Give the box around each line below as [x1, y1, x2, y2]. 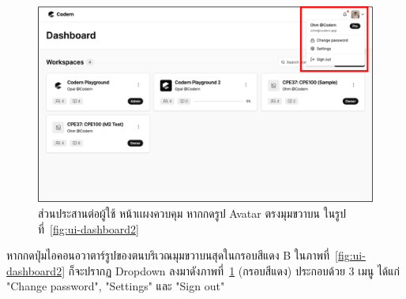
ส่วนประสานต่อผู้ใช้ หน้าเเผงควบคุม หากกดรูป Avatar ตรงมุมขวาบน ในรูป [38, 205, 347, 222]
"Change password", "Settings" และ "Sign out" [6, 278, 225, 294]
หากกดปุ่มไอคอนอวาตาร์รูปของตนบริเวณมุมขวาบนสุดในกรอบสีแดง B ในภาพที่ [6, 247, 329, 263]
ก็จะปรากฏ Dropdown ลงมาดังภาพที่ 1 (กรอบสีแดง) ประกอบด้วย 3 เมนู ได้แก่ [68, 262, 400, 278]
